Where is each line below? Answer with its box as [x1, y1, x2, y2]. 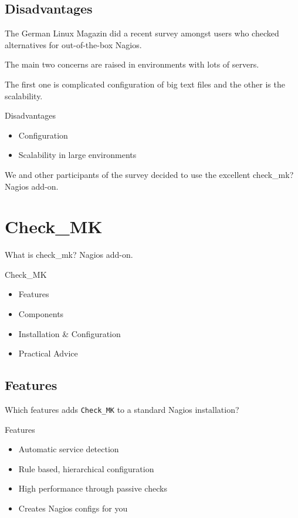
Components [18, 308, 64, 320]
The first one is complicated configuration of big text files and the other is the [5, 78, 285, 90]
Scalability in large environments [18, 149, 137, 161]
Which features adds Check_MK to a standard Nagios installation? [5, 403, 239, 416]
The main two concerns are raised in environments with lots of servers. [5, 58, 259, 70]
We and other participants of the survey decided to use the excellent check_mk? [5, 168, 294, 180]
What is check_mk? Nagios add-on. [5, 248, 133, 261]
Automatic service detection [18, 443, 119, 455]
